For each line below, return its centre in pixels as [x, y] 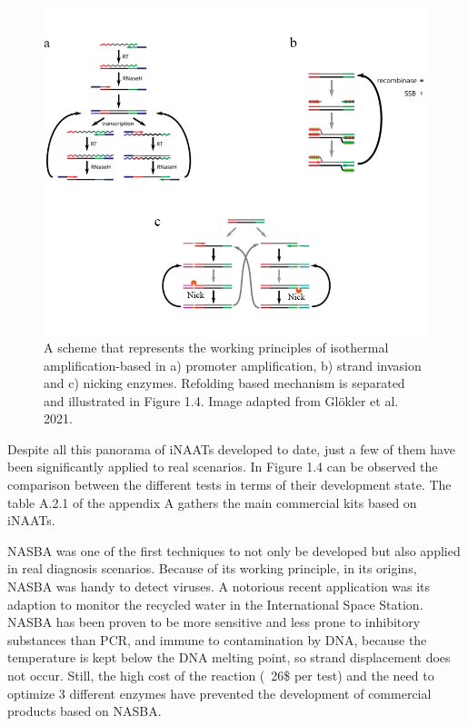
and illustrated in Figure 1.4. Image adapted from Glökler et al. [221, 400]
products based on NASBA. [85, 711]
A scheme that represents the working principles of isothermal [216, 347]
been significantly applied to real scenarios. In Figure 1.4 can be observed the [223, 467]
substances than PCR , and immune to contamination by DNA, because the [217, 639]
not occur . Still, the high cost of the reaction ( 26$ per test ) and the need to [221, 675]
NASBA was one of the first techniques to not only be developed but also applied [234, 550]
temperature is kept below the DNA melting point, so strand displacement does [229, 657]
